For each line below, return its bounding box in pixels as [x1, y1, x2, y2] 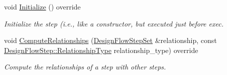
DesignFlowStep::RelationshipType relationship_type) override [4, 44, 198, 55]
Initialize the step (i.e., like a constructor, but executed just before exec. [4, 18, 223, 28]
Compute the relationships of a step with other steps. [4, 61, 166, 72]
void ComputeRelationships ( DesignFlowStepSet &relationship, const [4, 35, 217, 45]
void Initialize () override [4, 1, 81, 11]
